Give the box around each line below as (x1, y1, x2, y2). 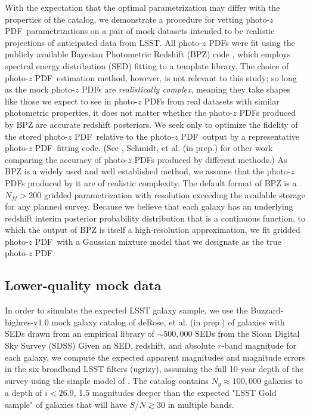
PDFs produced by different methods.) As (134, 153, 287, 165)
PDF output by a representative (181, 130, 300, 142)
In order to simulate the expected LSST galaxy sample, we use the (5, 304, 248, 316)
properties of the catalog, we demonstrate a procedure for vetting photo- (5, 13, 270, 25)
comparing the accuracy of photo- (5, 153, 128, 165)
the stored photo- (5, 130, 68, 142)
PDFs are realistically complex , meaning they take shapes (82, 83, 291, 96)
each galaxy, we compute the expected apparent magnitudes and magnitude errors (5, 351, 305, 363)
